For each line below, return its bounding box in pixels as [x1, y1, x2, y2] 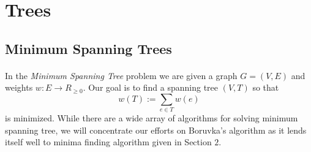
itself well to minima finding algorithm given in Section [5, 135, 212, 148]
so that [252, 81, 279, 94]
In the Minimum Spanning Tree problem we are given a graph [5, 69, 238, 82]
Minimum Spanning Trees [5, 39, 172, 58]
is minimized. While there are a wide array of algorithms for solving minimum [5, 112, 298, 124]
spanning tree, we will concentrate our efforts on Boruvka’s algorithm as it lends [5, 123, 307, 136]
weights [5, 81, 33, 94]
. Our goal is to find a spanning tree [83, 81, 219, 94]
